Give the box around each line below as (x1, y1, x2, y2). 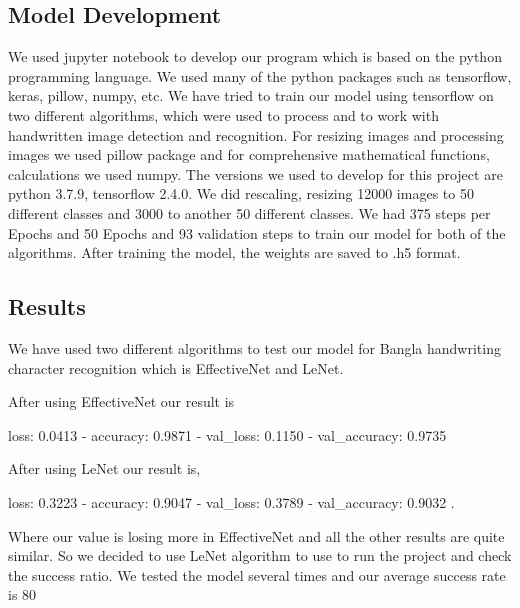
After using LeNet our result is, (8, 458, 201, 479)
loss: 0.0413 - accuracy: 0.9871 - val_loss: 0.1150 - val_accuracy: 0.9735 (8, 424, 447, 445)
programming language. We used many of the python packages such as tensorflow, (8, 65, 512, 86)
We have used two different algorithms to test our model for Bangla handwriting (8, 337, 501, 358)
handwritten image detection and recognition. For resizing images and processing (8, 124, 504, 145)
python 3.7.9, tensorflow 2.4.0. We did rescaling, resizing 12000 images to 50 (8, 183, 474, 204)
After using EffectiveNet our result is (8, 391, 235, 412)
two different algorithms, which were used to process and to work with (8, 104, 439, 125)
